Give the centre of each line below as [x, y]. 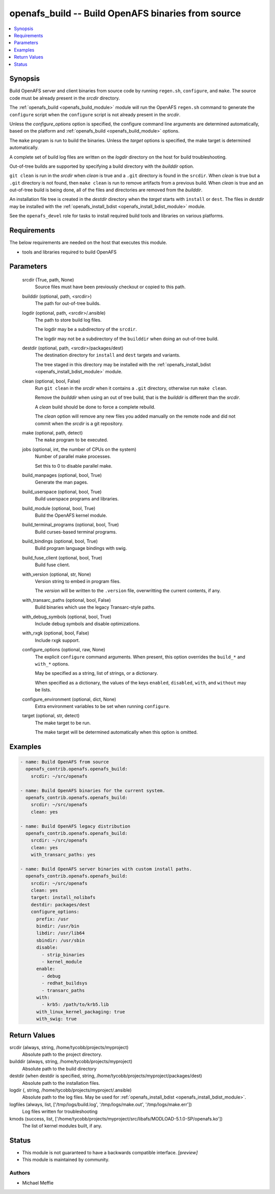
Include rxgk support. [57, 640]
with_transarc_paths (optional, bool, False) [67, 600]
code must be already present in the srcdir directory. [65, 98]
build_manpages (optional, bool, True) [62, 475]
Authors [20, 1173]
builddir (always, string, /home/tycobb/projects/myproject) [71, 1061]
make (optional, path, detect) [52, 433]
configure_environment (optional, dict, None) [69, 699]
